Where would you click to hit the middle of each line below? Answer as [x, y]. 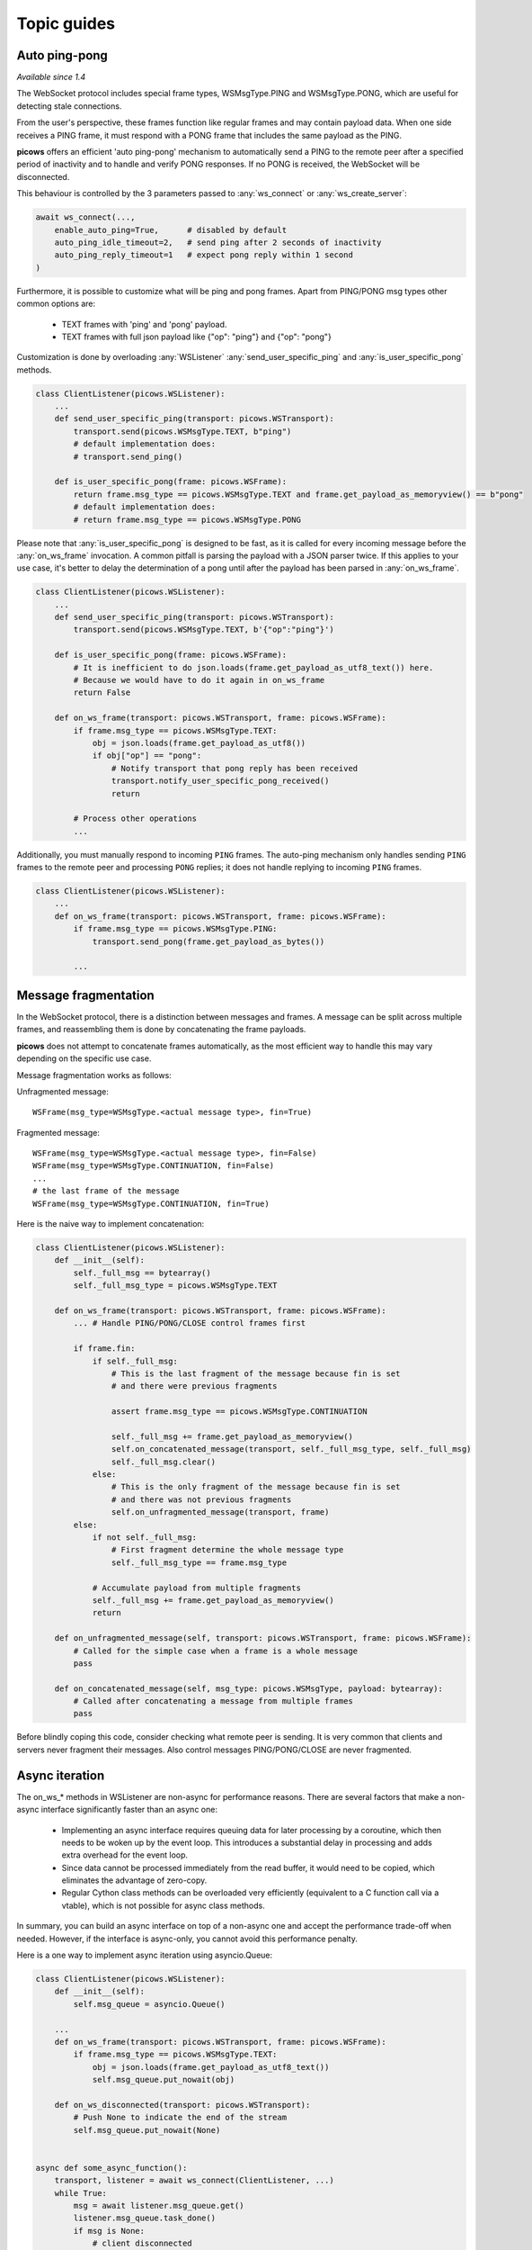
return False [102, 693]
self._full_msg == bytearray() [142, 1273]
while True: [81, 2193]
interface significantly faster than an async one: [129, 1810]
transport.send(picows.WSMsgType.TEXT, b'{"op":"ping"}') [204, 630]
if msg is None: [109, 2231]
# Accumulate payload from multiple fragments [196, 1588]
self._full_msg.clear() [163, 1462]
